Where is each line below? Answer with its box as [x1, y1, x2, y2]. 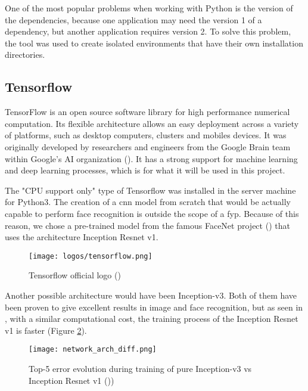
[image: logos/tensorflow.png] [29, 252, 153, 260]
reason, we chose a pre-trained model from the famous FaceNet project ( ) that [5, 219, 290, 231]
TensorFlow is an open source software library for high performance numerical [5, 105, 290, 118]
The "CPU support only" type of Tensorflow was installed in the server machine [5, 184, 296, 196]
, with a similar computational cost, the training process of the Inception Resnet [5, 312, 298, 325]
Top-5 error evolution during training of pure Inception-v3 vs [29, 362, 252, 374]
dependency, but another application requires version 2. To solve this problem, [5, 25, 291, 38]
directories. [5, 48, 45, 61]
